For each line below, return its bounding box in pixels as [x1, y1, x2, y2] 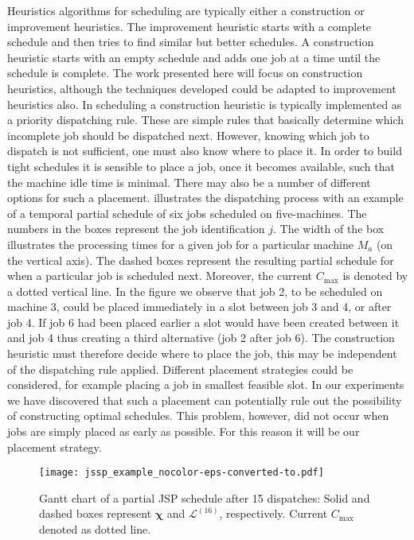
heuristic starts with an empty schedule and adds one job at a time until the [7, 49, 381, 65]
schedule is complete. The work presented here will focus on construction [7, 64, 363, 81]
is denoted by [342, 267, 408, 284]
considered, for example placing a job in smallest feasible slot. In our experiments [7, 376, 404, 393]
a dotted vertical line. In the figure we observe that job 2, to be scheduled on [7, 282, 383, 299]
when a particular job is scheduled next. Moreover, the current [7, 267, 313, 284]
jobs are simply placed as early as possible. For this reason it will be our [7, 423, 360, 440]
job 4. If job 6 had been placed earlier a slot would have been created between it [7, 313, 400, 330]
